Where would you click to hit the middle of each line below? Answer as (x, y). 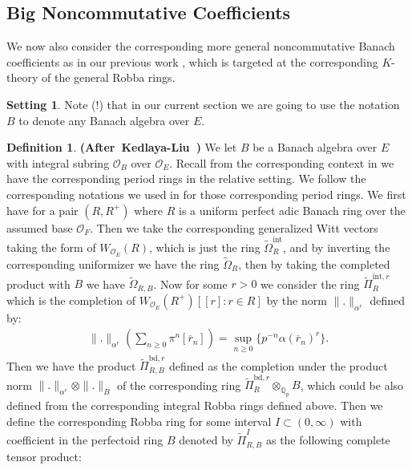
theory (22, 77)
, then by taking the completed (314, 263)
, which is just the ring (205, 247)
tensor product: (44, 456)
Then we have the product (71, 365)
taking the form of (51, 247)
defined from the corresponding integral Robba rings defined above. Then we (195, 405)
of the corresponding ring (179, 385)
